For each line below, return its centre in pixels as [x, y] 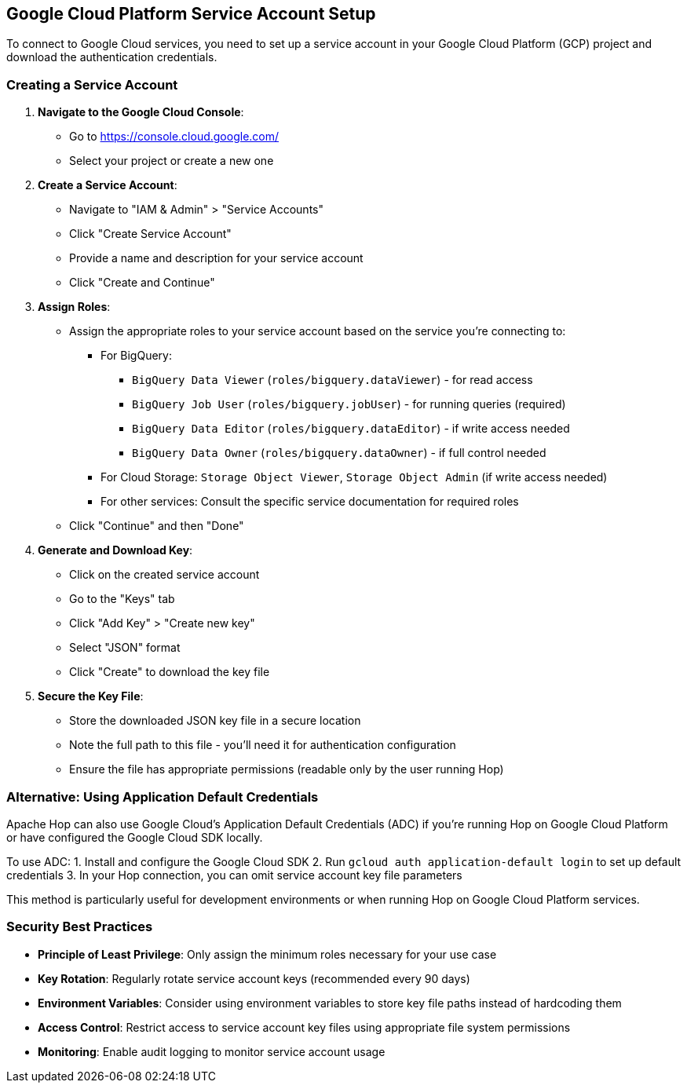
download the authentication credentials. [112, 57]
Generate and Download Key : [115, 550]
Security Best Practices [80, 927]
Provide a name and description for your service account [216, 258]
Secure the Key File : [91, 696]
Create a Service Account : [108, 185]
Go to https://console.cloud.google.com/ [174, 137]
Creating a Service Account [92, 84]
